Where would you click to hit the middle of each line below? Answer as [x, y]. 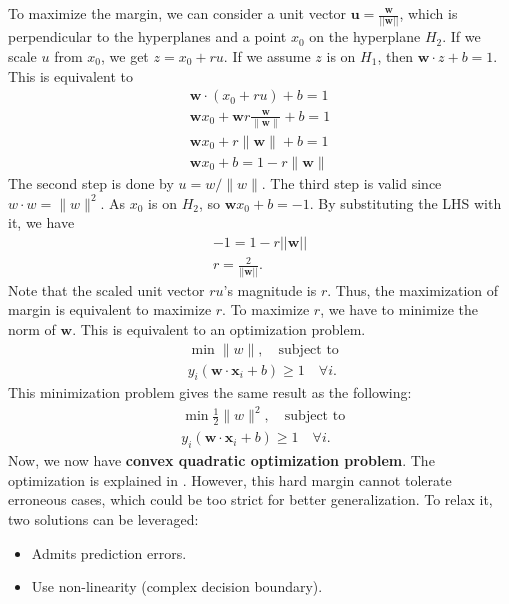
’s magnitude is [270, 289]
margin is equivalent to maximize [110, 309]
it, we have [41, 222]
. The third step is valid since [351, 183]
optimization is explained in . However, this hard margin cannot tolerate [230, 479]
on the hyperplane [365, 36]
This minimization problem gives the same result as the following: [210, 392]
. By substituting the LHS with [405, 202]
